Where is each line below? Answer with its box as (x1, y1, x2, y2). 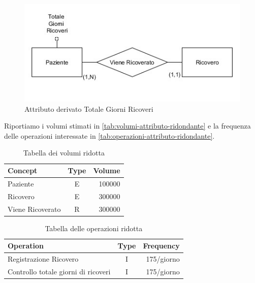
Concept (8, 165, 38, 175)
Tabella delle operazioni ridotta (45, 223, 143, 233)
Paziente (8, 178, 34, 188)
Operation (8, 240, 44, 251)
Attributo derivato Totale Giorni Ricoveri (24, 103, 153, 114)
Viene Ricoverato (8, 203, 61, 214)
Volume (93, 165, 120, 175)
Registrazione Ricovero (8, 254, 79, 264)
